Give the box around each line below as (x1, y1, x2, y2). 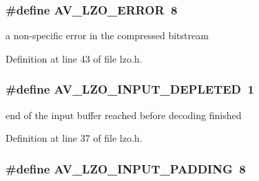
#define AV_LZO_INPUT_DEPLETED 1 (6, 81, 254, 98)
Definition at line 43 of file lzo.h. (6, 51, 143, 65)
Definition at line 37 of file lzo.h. (6, 131, 143, 145)
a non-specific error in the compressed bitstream (6, 28, 209, 43)
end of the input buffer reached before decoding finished (6, 107, 242, 122)
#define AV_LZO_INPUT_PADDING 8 (6, 160, 246, 177)
